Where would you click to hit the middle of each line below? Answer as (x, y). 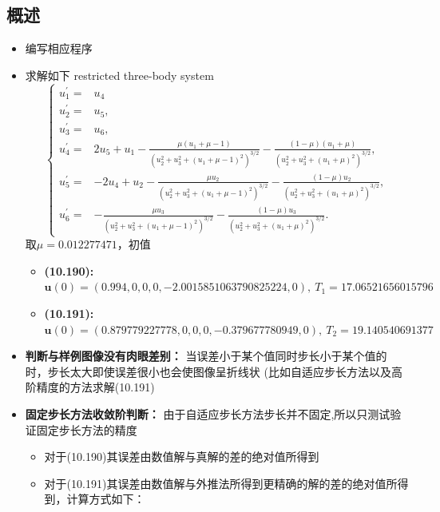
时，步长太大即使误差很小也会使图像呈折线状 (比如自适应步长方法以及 (208, 371)
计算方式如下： (106, 499)
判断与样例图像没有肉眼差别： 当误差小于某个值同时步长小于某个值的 (206, 356)
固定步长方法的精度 (87, 429)
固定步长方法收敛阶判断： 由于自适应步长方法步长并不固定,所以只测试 (208, 413)
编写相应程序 (59, 48)
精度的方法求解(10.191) (95, 387)
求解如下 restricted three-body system (119, 75)
